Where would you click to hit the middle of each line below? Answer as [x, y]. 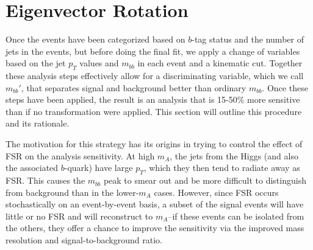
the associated [32, 168]
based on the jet [36, 63]
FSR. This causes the [45, 180]
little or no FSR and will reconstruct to [79, 216]
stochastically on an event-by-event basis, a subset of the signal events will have [155, 204]
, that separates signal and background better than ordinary [134, 87]
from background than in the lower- [72, 192]
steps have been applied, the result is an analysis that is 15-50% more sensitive [153, 99]
